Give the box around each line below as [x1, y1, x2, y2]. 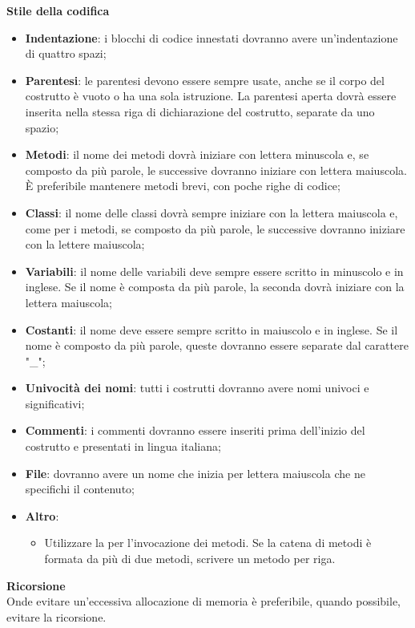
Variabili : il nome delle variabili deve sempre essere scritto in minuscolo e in [25, 262, 404, 279]
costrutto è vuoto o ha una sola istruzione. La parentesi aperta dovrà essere [25, 87, 397, 104]
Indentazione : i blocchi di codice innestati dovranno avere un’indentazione [25, 29, 398, 46]
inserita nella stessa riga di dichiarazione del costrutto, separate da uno [25, 103, 375, 120]
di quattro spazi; [25, 45, 107, 62]
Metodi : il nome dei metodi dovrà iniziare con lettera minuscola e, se [25, 146, 369, 163]
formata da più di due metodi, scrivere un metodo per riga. [44, 550, 336, 567]
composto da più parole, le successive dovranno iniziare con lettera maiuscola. [25, 161, 407, 178]
